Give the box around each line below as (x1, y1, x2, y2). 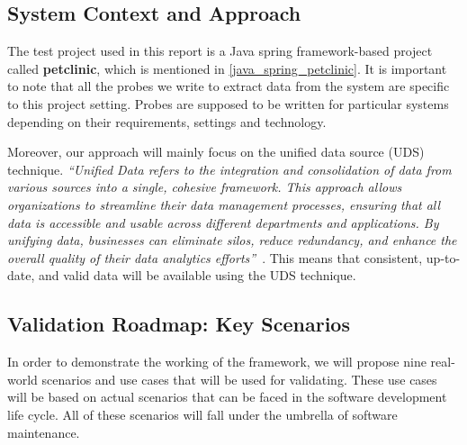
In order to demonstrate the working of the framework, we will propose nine (7, 352, 427, 371)
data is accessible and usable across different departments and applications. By (7, 213, 439, 232)
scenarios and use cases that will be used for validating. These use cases (41, 369, 437, 388)
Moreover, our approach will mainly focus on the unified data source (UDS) (7, 142, 425, 161)
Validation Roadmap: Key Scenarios (7, 310, 350, 338)
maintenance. (7, 422, 80, 441)
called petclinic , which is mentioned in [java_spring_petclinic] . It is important (7, 59, 447, 77)
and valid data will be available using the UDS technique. (38, 266, 356, 285)
